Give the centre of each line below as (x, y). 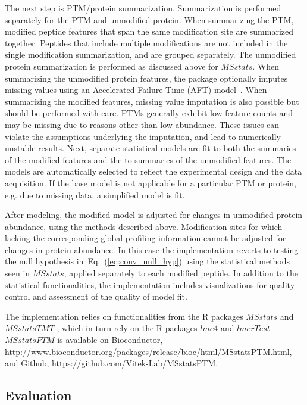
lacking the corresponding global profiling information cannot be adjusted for (145, 238)
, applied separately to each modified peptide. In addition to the (181, 273)
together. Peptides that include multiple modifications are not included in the (146, 43)
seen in (18, 273)
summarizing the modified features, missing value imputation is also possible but (152, 101)
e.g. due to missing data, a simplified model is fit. (95, 194)
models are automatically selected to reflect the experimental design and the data (153, 171)
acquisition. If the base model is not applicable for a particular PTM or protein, (151, 183)
